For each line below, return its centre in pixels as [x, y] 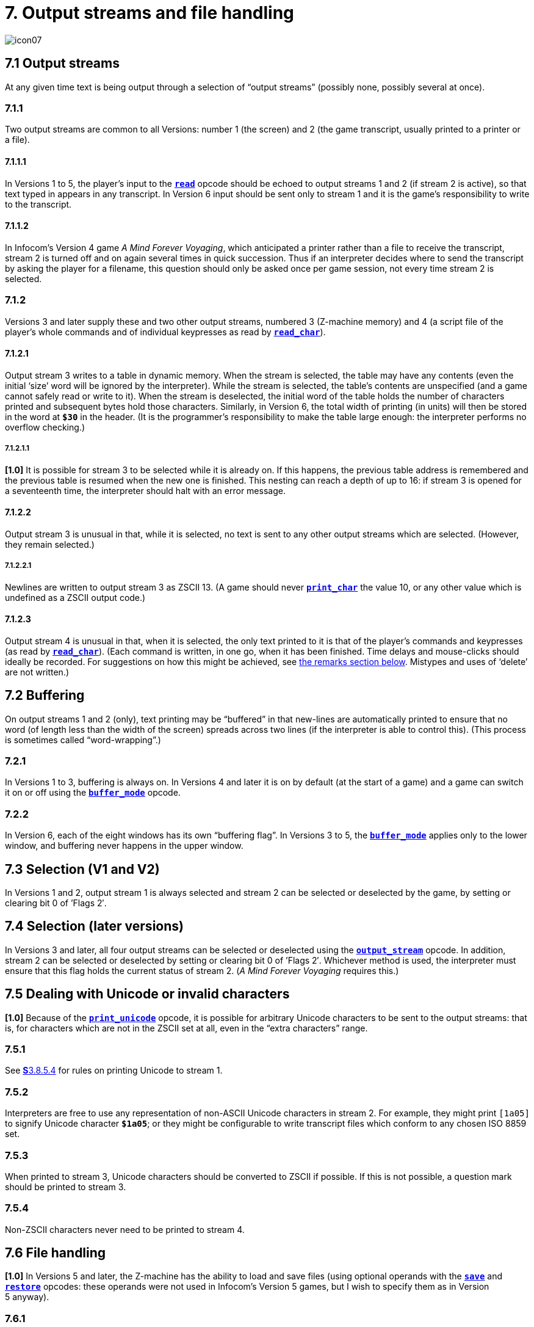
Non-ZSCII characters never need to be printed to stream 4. [125, 1229]
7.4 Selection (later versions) [94, 926]
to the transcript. [38, 204]
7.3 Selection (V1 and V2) [82, 869]
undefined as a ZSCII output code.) [75, 597]
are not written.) [37, 672]
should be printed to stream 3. [66, 1187]
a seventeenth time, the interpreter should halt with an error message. [145, 490]
